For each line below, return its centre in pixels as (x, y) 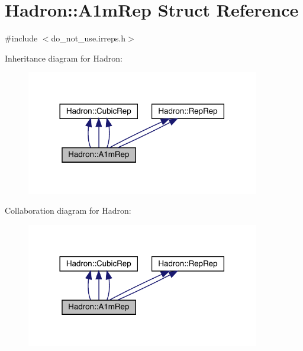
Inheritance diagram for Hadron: (64, 58)
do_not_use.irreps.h (88, 38)
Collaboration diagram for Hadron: (68, 210)
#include (21, 38)
